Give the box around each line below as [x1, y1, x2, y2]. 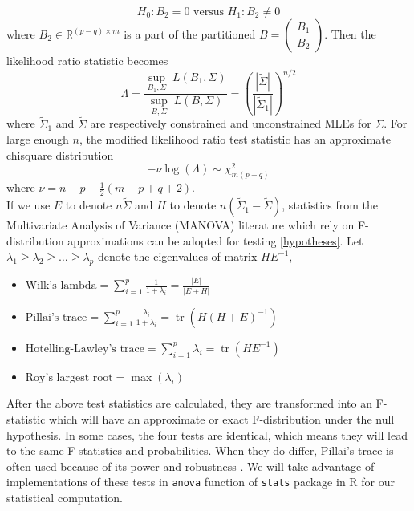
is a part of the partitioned [124, 26, 256, 42]
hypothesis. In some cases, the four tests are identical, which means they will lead [6, 426, 408, 443]
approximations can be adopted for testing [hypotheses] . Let [67, 232, 363, 249]
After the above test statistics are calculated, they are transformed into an [6, 395, 372, 412]
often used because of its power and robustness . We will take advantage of [6, 457, 375, 474]
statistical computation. [6, 489, 123, 505]
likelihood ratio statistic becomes [6, 52, 168, 68]
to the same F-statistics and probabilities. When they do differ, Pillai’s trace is [6, 442, 394, 459]
